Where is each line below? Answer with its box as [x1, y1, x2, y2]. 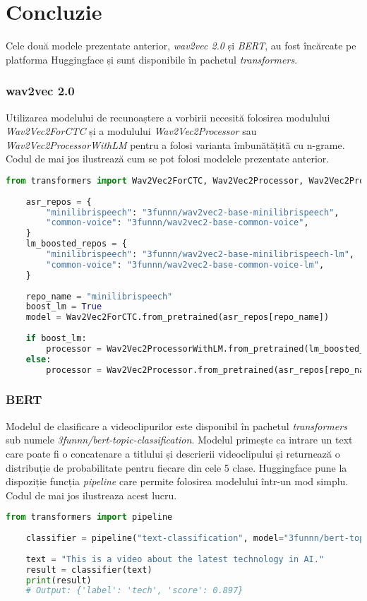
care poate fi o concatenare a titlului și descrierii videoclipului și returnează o [6, 446, 340, 460]
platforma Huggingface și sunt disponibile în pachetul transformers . [6, 52, 298, 66]
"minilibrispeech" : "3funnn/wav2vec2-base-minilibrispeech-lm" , [46, 249, 354, 260]
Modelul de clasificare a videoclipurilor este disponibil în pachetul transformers [6, 418, 347, 433]
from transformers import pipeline [6, 512, 173, 523]
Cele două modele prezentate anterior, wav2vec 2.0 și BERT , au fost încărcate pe [6, 38, 356, 53]
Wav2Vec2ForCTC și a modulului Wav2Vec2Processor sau [6, 124, 257, 138]
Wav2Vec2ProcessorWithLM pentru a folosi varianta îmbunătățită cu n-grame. [6, 137, 345, 152]
